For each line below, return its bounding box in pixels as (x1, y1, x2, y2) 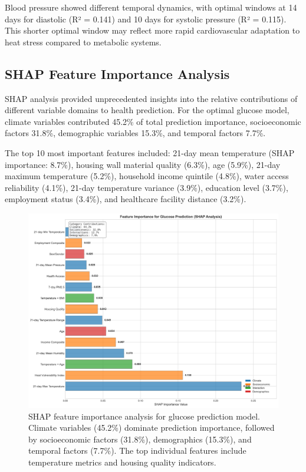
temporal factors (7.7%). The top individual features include (28, 444, 246, 457)
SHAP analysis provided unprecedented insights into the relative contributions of (5, 92, 298, 104)
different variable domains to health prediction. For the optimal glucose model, (5, 104, 289, 116)
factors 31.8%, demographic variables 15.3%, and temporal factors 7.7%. (5, 127, 266, 139)
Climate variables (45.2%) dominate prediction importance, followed (28, 421, 275, 434)
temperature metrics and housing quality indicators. (28, 456, 216, 468)
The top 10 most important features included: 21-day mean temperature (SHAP (5, 146, 295, 159)
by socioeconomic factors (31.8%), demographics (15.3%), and (28, 433, 252, 445)
